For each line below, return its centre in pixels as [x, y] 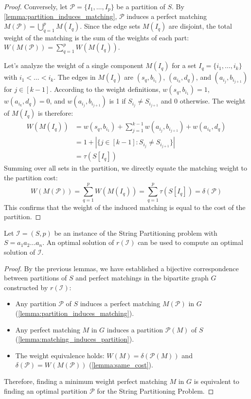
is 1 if [117, 101]
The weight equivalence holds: [60, 355]
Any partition [36, 304]
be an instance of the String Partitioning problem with [136, 233]
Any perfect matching [48, 329]
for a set [184, 65]
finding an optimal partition [46, 390]
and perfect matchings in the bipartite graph [142, 278]
